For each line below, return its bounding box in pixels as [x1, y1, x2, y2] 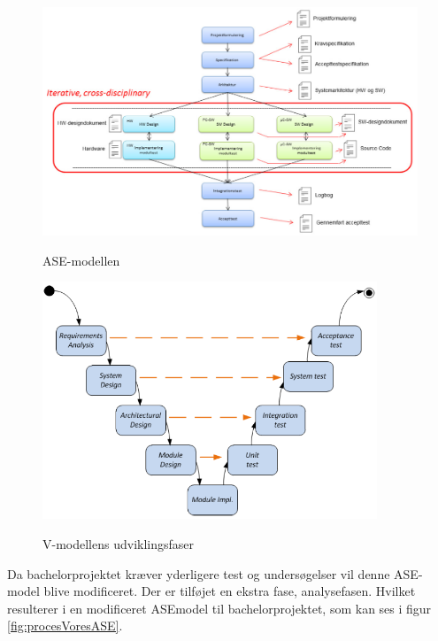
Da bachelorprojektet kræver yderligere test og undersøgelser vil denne [7, 564, 390, 583]
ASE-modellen [42, 251, 120, 269]
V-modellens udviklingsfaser [42, 535, 195, 552]
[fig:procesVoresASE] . [7, 616, 123, 635]
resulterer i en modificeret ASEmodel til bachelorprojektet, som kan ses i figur [7, 599, 432, 617]
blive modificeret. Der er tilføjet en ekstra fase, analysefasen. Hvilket [43, 582, 416, 600]
